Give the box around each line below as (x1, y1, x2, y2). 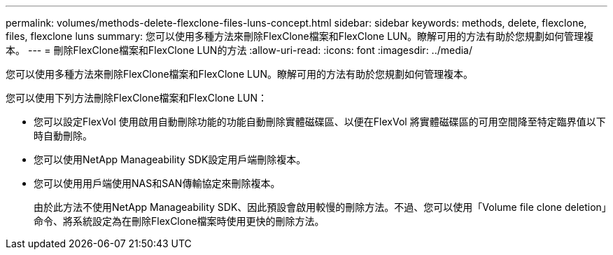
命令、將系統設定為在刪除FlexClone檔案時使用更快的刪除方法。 (34, 215, 325, 227)
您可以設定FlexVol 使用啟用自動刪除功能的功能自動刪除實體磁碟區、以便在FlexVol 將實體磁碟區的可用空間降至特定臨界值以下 (34, 116, 606, 127)
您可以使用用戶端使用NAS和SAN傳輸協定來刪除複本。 (34, 177, 281, 189)
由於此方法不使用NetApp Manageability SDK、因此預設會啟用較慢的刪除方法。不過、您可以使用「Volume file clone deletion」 (34, 201, 607, 213)
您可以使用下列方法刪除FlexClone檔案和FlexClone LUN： (6, 92, 268, 104)
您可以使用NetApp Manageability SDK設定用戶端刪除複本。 (34, 153, 306, 165)
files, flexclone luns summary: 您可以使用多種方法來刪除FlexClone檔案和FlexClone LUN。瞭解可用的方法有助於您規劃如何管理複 (6, 30, 594, 42)
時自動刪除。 (34, 130, 92, 142)
